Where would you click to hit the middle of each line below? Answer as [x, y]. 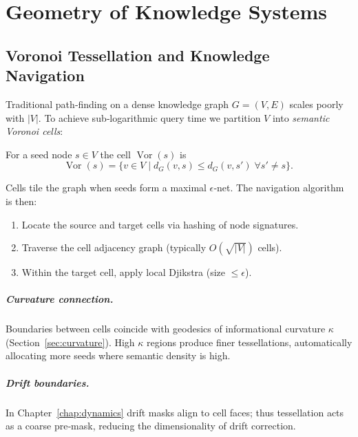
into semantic [301, 117]
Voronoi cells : [34, 131]
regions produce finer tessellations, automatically [250, 342]
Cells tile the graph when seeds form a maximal [106, 188]
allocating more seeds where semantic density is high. [118, 355]
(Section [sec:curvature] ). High [70, 342]
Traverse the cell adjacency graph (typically [114, 247]
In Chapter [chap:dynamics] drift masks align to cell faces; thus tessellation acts [175, 412]
